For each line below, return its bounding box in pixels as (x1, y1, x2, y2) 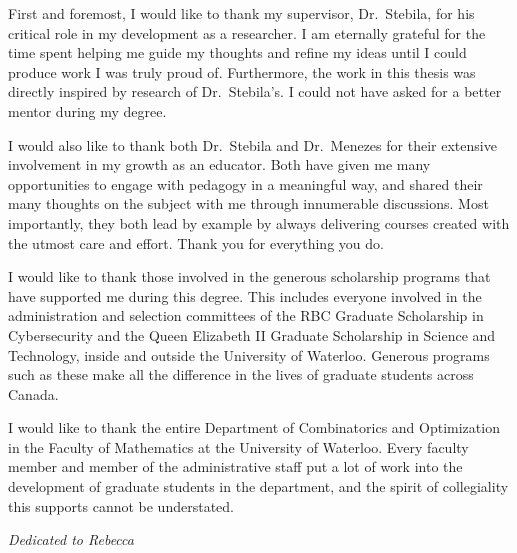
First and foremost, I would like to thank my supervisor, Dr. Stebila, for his (8, 3, 475, 23)
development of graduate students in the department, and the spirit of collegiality (8, 476, 509, 497)
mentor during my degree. (8, 100, 167, 121)
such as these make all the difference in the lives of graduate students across (8, 364, 474, 385)
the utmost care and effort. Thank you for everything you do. (8, 232, 384, 253)
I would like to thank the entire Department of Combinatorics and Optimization (8, 417, 500, 438)
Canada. (8, 383, 59, 404)
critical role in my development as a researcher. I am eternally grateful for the (8, 22, 486, 43)
